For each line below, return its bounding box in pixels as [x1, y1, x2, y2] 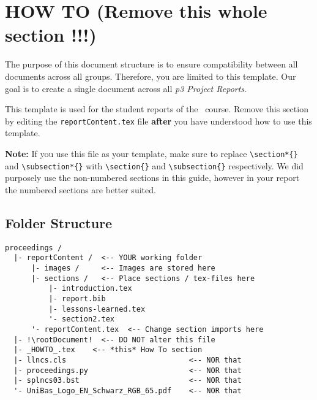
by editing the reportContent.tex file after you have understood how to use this [5, 114, 312, 127]
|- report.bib [48, 294, 106, 303]
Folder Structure [5, 213, 113, 232]
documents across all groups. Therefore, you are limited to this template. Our [5, 69, 296, 82]
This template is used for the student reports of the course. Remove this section [5, 102, 308, 115]
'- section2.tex [48, 315, 114, 324]
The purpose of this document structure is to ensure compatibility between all [5, 58, 298, 71]
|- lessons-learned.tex [48, 304, 146, 313]
